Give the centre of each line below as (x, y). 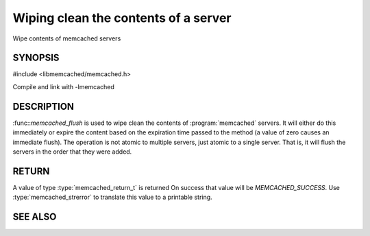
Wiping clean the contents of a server (122, 18)
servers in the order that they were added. (72, 152)
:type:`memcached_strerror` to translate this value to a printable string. (112, 197)
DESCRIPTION (44, 106)
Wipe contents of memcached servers (67, 38)
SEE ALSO (35, 217)
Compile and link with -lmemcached (63, 86)
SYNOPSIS (36, 58)
